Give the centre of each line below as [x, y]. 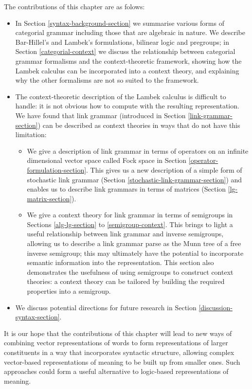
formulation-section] [57, 169]
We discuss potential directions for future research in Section [106, 307]
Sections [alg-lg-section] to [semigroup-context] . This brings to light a [130, 224]
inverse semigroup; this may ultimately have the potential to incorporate [135, 253]
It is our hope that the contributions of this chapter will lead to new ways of [118, 333]
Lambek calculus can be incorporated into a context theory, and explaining [127, 70]
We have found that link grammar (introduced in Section [100, 115]
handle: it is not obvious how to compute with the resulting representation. [127, 106]
